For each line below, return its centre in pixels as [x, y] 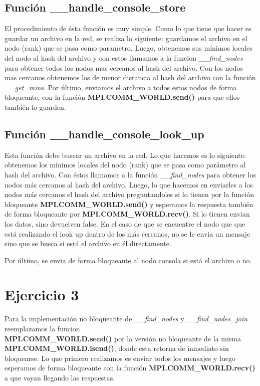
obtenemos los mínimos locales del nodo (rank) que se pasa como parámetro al [125, 165]
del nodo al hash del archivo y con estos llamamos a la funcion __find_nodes [124, 57]
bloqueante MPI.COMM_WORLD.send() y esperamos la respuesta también [129, 204]
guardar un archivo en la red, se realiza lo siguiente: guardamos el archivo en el [126, 38]
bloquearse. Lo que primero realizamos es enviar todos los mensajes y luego [120, 358]
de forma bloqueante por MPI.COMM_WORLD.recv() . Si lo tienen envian [127, 214]
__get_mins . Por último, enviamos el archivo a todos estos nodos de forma [121, 87]
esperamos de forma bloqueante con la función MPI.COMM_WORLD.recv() [130, 368]
